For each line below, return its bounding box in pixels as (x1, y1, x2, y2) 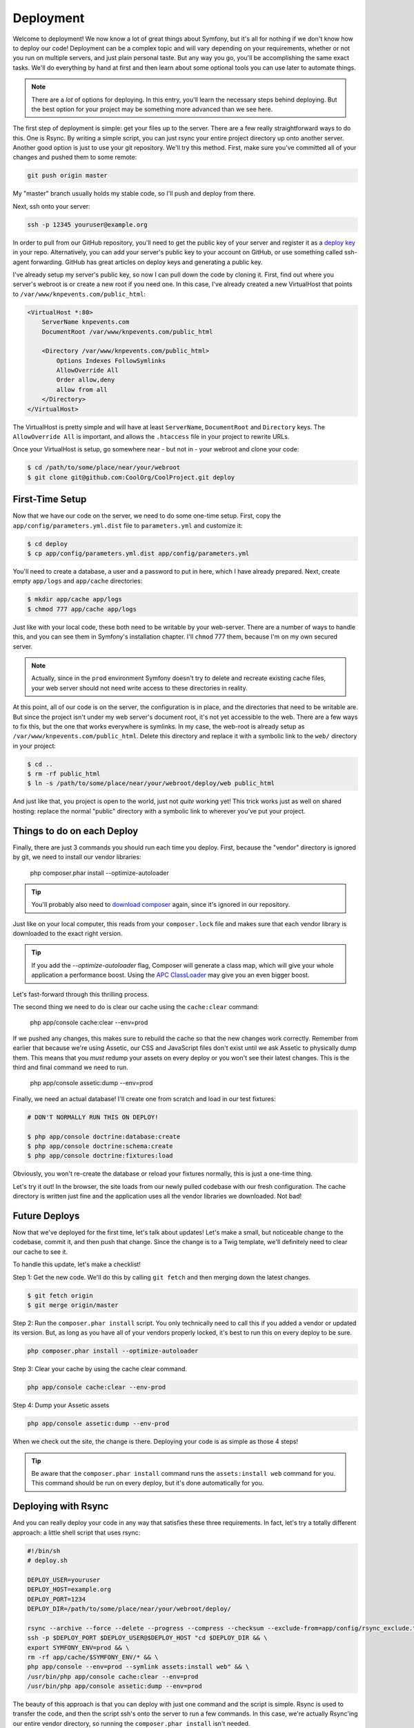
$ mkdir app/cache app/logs (27, 595, 122, 603)
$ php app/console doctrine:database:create (27, 1132, 181, 1140)
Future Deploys (12, 1210, 80, 1221)
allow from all (56, 386, 108, 393)
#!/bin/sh (27, 1547, 61, 1555)
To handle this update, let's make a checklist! (12, 1260, 141, 1268)
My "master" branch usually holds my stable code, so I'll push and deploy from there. (12, 189, 255, 198)
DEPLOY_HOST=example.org (27, 1586, 112, 1593)
